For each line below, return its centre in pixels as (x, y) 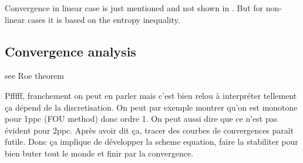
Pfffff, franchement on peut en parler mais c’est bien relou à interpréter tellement (151, 95)
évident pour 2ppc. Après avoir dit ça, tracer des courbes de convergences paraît (149, 130)
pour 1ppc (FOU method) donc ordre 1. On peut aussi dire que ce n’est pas (141, 119)
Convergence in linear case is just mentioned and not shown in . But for (134, 8)
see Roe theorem (34, 76)
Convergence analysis (70, 51)
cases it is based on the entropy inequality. (104, 19)
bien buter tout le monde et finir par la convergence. (99, 153)
